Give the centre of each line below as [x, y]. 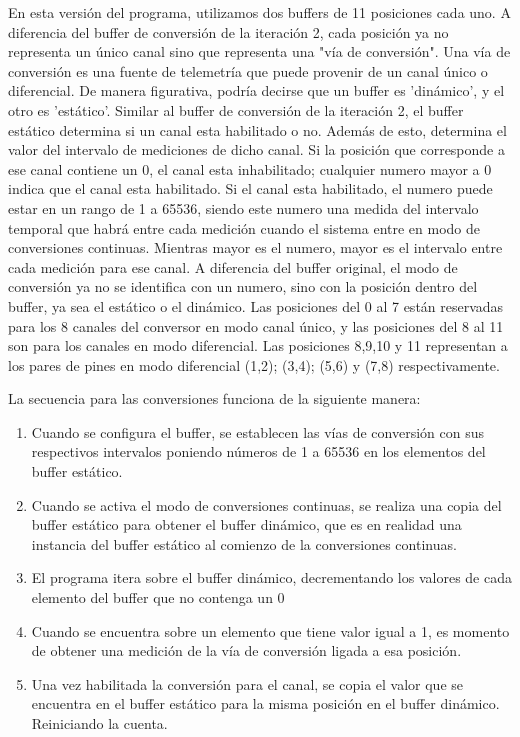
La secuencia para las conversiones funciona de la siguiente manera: [214, 398]
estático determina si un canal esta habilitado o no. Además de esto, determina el [257, 129]
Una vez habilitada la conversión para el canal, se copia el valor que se [247, 683]
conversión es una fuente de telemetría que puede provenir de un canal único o [248, 70]
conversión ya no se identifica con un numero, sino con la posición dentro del [243, 286]
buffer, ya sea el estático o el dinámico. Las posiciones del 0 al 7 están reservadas [256, 305]
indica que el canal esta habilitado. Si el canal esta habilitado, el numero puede [250, 188]
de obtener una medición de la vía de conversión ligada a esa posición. [246, 650]
